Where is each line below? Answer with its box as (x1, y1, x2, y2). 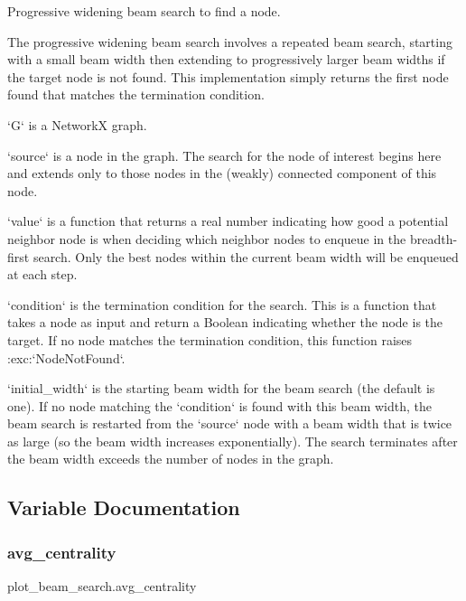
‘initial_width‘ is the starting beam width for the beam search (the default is (7, 379, 435, 398)
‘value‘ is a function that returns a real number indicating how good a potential (7, 211, 449, 230)
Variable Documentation (7, 493, 240, 521)
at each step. (7, 265, 78, 284)
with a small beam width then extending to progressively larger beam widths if (7, 50, 445, 69)
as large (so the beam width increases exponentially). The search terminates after (7, 431, 458, 450)
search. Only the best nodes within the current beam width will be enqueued (33, 247, 459, 266)
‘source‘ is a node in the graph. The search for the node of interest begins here (7, 146, 442, 164)
